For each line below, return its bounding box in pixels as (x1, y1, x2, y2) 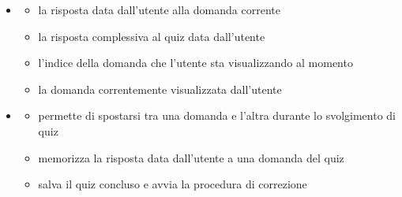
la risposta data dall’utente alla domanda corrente (38, 2, 280, 17)
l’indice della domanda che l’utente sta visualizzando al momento (38, 54, 353, 71)
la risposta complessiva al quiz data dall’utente (38, 28, 265, 44)
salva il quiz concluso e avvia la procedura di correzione (38, 176, 307, 192)
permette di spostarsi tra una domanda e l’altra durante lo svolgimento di (38, 107, 396, 124)
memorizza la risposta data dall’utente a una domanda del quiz (38, 149, 344, 165)
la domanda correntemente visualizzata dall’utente (38, 80, 282, 97)
